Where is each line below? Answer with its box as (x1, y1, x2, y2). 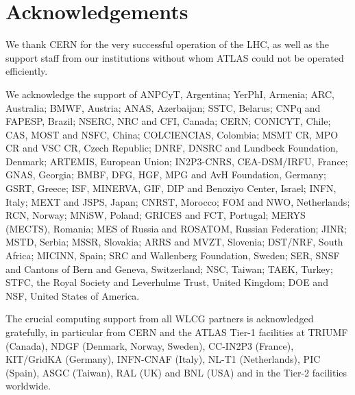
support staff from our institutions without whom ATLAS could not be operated (5, 50, 344, 64)
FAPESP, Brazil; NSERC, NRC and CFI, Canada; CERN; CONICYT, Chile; (5, 114, 331, 128)
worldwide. (5, 379, 51, 393)
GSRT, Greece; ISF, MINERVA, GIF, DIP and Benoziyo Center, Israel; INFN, (5, 181, 336, 195)
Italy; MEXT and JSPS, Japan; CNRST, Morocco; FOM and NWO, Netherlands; (5, 194, 350, 208)
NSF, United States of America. (5, 288, 140, 302)
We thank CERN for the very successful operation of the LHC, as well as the (5, 37, 329, 51)
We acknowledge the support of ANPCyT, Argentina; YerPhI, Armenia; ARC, (5, 86, 334, 101)
